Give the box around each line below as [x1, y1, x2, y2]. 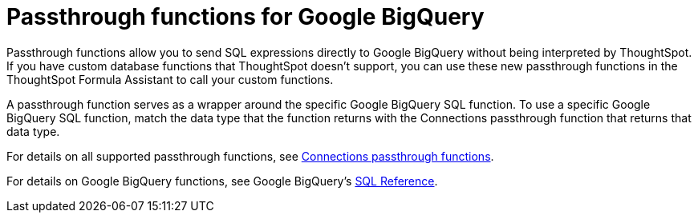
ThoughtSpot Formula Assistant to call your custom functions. [6, 72, 334, 86]
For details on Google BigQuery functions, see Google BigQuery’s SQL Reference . [6, 173, 438, 188]
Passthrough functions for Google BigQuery [6, 3, 485, 30]
